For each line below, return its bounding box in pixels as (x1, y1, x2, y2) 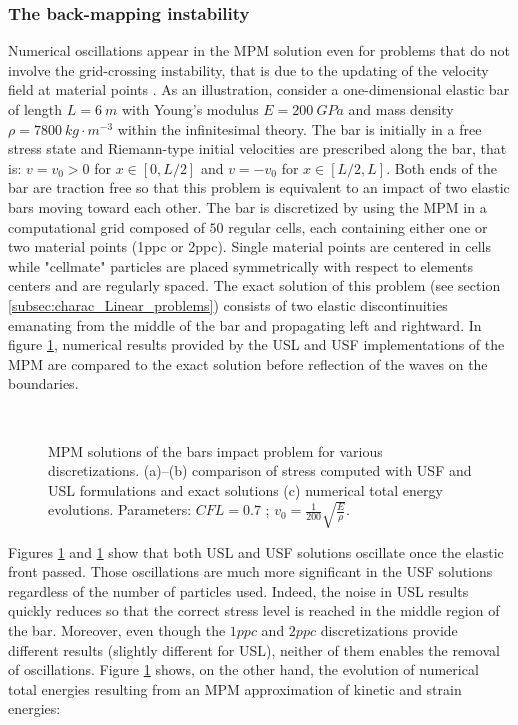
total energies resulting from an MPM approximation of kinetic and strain (8, 678, 462, 699)
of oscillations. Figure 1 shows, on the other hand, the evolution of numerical (8, 659, 479, 680)
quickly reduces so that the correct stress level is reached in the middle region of (8, 600, 500, 621)
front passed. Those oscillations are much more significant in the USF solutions (8, 561, 493, 582)
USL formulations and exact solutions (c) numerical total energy (48, 479, 443, 500)
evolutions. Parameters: (48, 499, 192, 520)
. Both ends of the (386, 157, 497, 178)
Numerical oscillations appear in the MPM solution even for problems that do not (8, 40, 510, 61)
